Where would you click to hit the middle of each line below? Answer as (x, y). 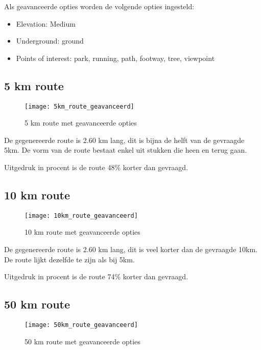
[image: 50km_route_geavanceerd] (81, 325)
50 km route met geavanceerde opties (82, 341)
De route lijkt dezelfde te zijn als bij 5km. (69, 259)
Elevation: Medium (46, 23)
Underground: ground (50, 41)
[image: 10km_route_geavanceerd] (81, 215)
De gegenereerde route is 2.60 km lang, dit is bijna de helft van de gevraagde (124, 140)
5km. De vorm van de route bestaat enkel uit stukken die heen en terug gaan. (126, 150)
